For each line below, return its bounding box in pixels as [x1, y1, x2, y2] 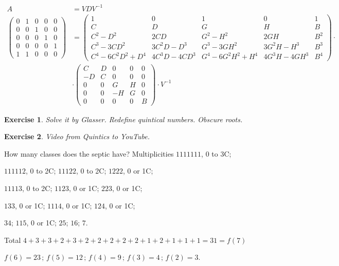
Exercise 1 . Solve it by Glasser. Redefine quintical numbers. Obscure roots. [4, 113, 243, 124]
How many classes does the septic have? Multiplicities [4, 148, 174, 159]
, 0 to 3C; [201, 148, 231, 159]
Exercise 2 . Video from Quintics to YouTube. [4, 131, 150, 142]
